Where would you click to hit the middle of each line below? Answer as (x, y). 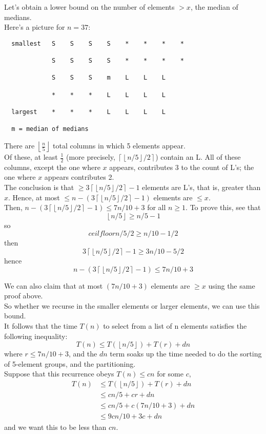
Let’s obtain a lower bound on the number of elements (89, 7)
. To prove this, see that (223, 207)
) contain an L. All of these (198, 157)
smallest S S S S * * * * (98, 43)
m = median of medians (50, 129)
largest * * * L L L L (88, 112)
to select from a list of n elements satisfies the (175, 325)
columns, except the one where (52, 167)
